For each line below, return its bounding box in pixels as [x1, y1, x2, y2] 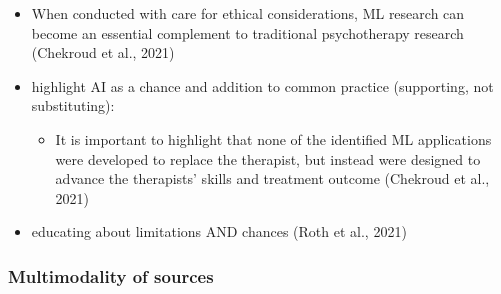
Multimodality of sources [8, 263, 214, 288]
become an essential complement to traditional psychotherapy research [31, 22, 464, 43]
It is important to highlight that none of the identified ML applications [55, 128, 492, 149]
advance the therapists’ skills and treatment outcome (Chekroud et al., [55, 168, 490, 189]
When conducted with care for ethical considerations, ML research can [31, 3, 465, 23]
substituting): [31, 95, 115, 116]
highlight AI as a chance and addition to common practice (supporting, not [31, 75, 494, 96]
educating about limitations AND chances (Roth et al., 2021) [31, 221, 407, 242]
